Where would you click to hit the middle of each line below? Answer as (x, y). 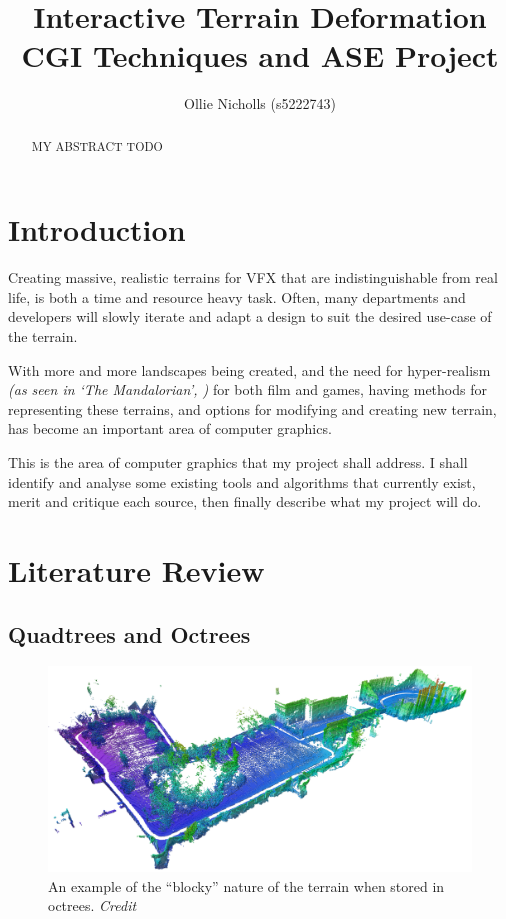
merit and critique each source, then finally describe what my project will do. (245, 501)
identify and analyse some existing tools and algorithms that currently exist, (242, 481)
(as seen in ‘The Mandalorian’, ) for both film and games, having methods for (247, 389)
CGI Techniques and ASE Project (260, 55)
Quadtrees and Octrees (129, 633)
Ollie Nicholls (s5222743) (260, 103)
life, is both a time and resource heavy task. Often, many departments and (237, 296)
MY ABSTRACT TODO (97, 145)
